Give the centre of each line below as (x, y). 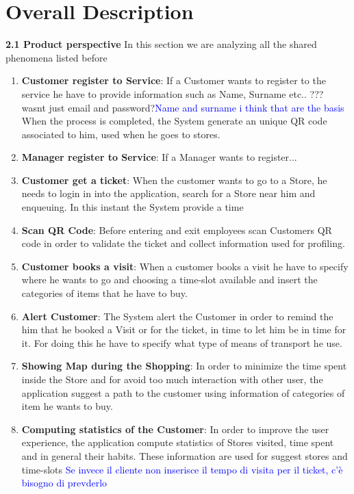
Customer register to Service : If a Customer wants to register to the (174, 80)
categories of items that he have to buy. (104, 293)
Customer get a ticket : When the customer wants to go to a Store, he (174, 180)
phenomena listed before (56, 57)
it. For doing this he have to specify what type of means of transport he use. (182, 342)
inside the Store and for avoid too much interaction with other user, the (172, 379)
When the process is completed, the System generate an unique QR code (174, 121)
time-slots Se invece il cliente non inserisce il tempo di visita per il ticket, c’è (182, 469)
